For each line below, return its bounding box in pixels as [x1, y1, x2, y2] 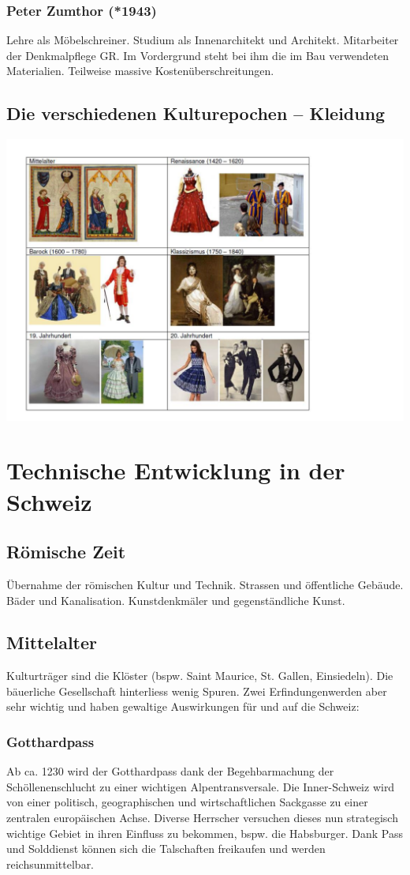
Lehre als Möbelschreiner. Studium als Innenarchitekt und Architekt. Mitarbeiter [6, 32, 399, 48]
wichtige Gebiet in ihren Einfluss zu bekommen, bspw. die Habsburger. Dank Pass [6, 824, 403, 841]
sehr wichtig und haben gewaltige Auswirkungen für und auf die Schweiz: [6, 698, 360, 715]
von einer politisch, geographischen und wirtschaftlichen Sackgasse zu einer [6, 794, 368, 810]
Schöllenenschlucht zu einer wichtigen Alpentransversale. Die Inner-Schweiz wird [6, 778, 395, 794]
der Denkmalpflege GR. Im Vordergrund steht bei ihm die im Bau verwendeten [6, 47, 389, 63]
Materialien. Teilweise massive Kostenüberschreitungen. [6, 62, 274, 79]
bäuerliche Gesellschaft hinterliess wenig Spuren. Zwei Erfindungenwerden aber [6, 682, 387, 699]
